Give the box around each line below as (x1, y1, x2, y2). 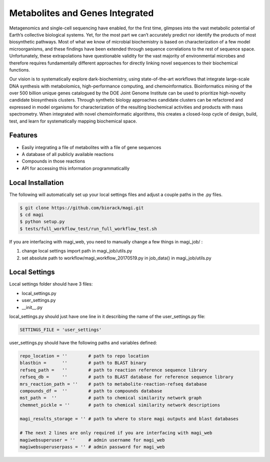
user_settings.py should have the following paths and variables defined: (9, 339, 157, 345)
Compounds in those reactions (21, 158, 85, 164)
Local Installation (9, 178, 64, 187)
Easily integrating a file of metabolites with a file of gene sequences (21, 144, 161, 150)
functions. (9, 66, 30, 72)
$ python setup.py (19, 219, 65, 224)
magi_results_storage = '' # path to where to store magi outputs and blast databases (19, 416, 239, 422)
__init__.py (21, 304, 42, 310)
